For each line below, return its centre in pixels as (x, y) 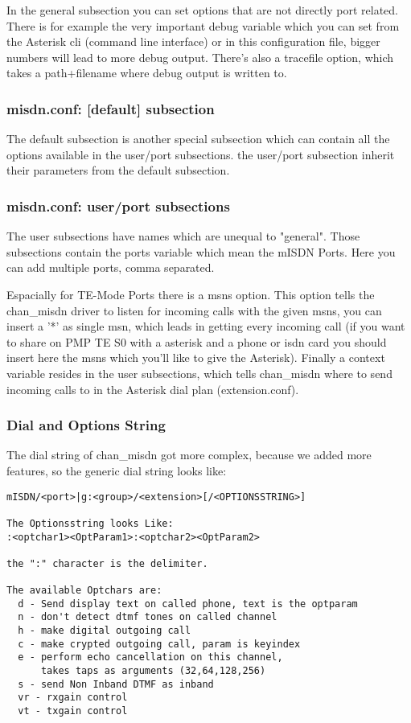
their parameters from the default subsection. (118, 170)
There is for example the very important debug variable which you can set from (203, 25)
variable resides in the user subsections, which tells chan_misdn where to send (199, 373)
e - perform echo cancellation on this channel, (150, 657)
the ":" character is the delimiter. (107, 563)
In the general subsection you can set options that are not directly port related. (203, 10)
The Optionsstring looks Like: (90, 523)
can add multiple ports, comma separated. (111, 267)
